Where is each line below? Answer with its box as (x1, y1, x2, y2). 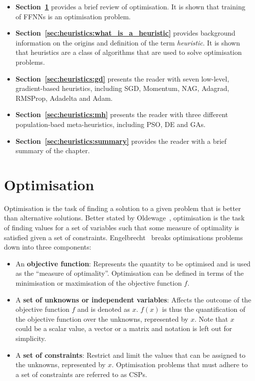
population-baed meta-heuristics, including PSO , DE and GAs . (15, 119, 206, 129)
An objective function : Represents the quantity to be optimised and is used (15, 258, 251, 268)
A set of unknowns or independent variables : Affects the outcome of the (15, 294, 252, 304)
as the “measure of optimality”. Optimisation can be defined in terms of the (15, 268, 244, 278)
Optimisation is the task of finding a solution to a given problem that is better (4, 203, 241, 213)
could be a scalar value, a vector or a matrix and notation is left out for (15, 323, 232, 334)
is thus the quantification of (162, 304, 246, 314)
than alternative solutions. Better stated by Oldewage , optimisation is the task (4, 212, 245, 223)
